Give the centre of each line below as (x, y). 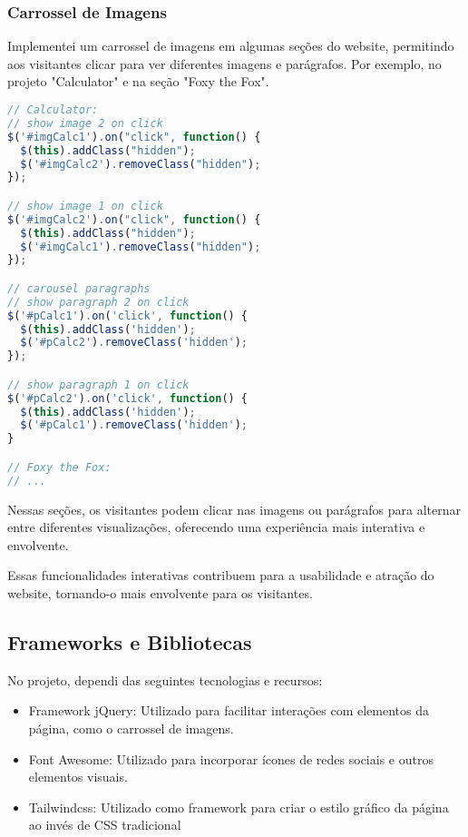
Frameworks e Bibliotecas (130, 641)
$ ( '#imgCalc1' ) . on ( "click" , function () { (134, 137)
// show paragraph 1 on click (98, 384)
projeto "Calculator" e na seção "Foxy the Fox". (138, 81)
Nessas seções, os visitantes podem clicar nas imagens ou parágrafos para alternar (234, 509)
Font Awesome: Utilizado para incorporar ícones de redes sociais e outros (231, 758)
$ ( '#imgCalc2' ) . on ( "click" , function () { (134, 219)
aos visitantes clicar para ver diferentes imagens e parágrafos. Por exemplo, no (224, 63)
